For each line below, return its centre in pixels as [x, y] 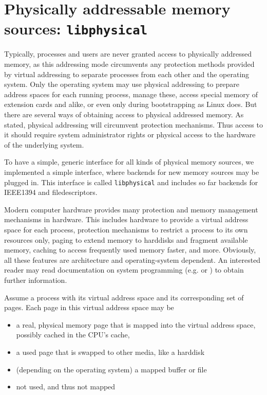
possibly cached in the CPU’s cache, [73, 335]
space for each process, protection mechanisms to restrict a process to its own [126, 229]
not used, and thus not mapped [66, 387]
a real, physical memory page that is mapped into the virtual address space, [136, 324]
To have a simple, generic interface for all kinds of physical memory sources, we [129, 162]
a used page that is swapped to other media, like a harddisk [110, 352]
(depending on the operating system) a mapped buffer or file [111, 369]
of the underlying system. [44, 144]
